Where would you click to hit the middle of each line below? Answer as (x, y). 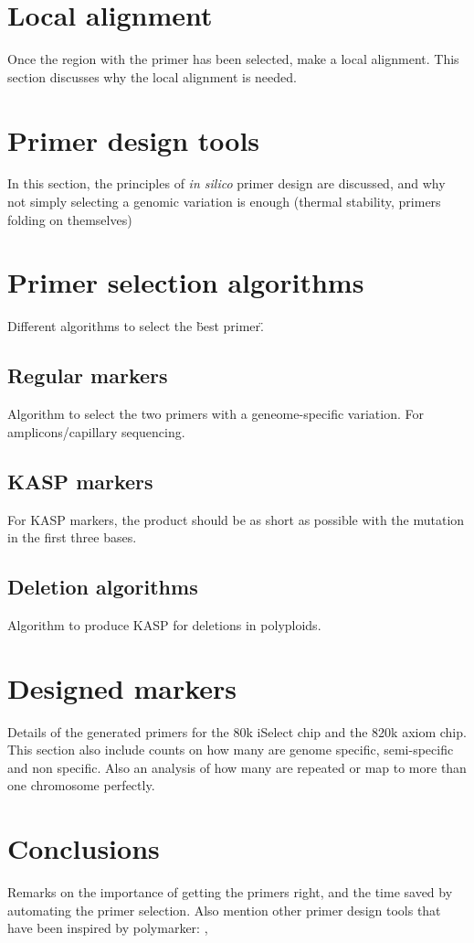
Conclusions (84, 848)
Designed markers (122, 687)
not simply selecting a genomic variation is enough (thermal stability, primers (224, 202)
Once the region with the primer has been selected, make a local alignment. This (233, 59)
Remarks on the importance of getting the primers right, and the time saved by (230, 892)
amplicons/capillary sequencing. (96, 431)
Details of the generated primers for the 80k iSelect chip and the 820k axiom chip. (237, 731)
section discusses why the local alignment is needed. (152, 76)
